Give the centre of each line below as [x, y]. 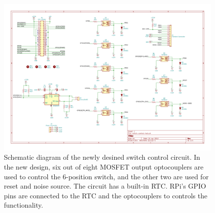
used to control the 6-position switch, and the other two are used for [106, 176]
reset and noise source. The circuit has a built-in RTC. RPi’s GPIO [105, 186]
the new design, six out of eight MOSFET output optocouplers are [104, 166]
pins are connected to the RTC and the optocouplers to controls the [106, 195]
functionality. [24, 205]
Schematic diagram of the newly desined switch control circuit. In [102, 157]
